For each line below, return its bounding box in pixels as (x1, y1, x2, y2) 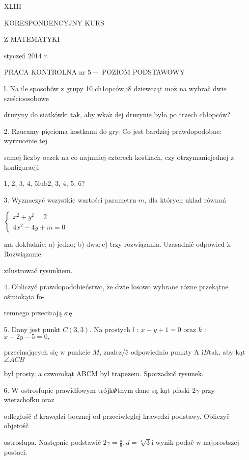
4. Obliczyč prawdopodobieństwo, (4, 281, 105, 292)
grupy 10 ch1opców (66, 83, 124, 93)
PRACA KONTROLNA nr (4, 67, 86, 77)
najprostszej (203, 437, 239, 447)
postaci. (4, 446, 28, 457)
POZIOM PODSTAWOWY (102, 67, 185, 77)
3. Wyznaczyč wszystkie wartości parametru (4, 194, 137, 204)
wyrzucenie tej (4, 135, 47, 146)
